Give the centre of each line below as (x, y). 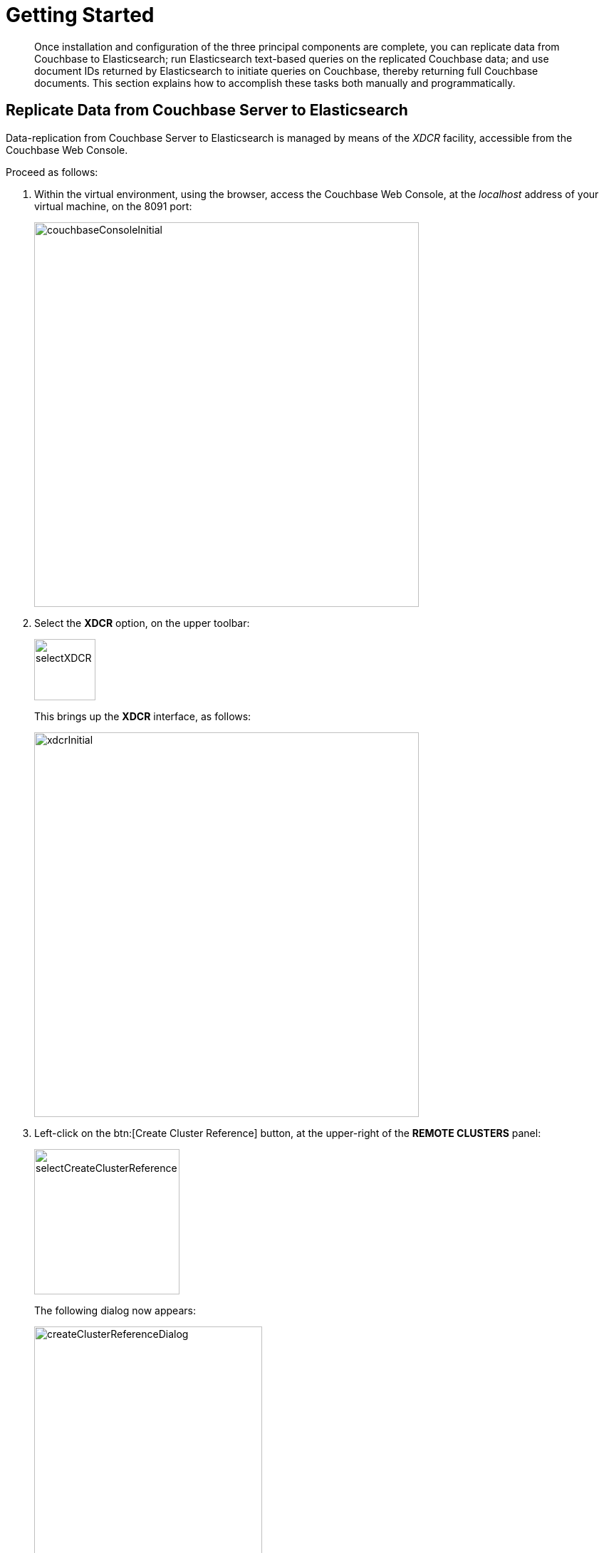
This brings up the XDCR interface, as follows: (143, 716)
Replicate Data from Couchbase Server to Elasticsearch (207, 110)
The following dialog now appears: (115, 1310)
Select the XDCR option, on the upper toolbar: (142, 623)
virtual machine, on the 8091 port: (113, 206)
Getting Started (80, 15)
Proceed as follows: (52, 172)
